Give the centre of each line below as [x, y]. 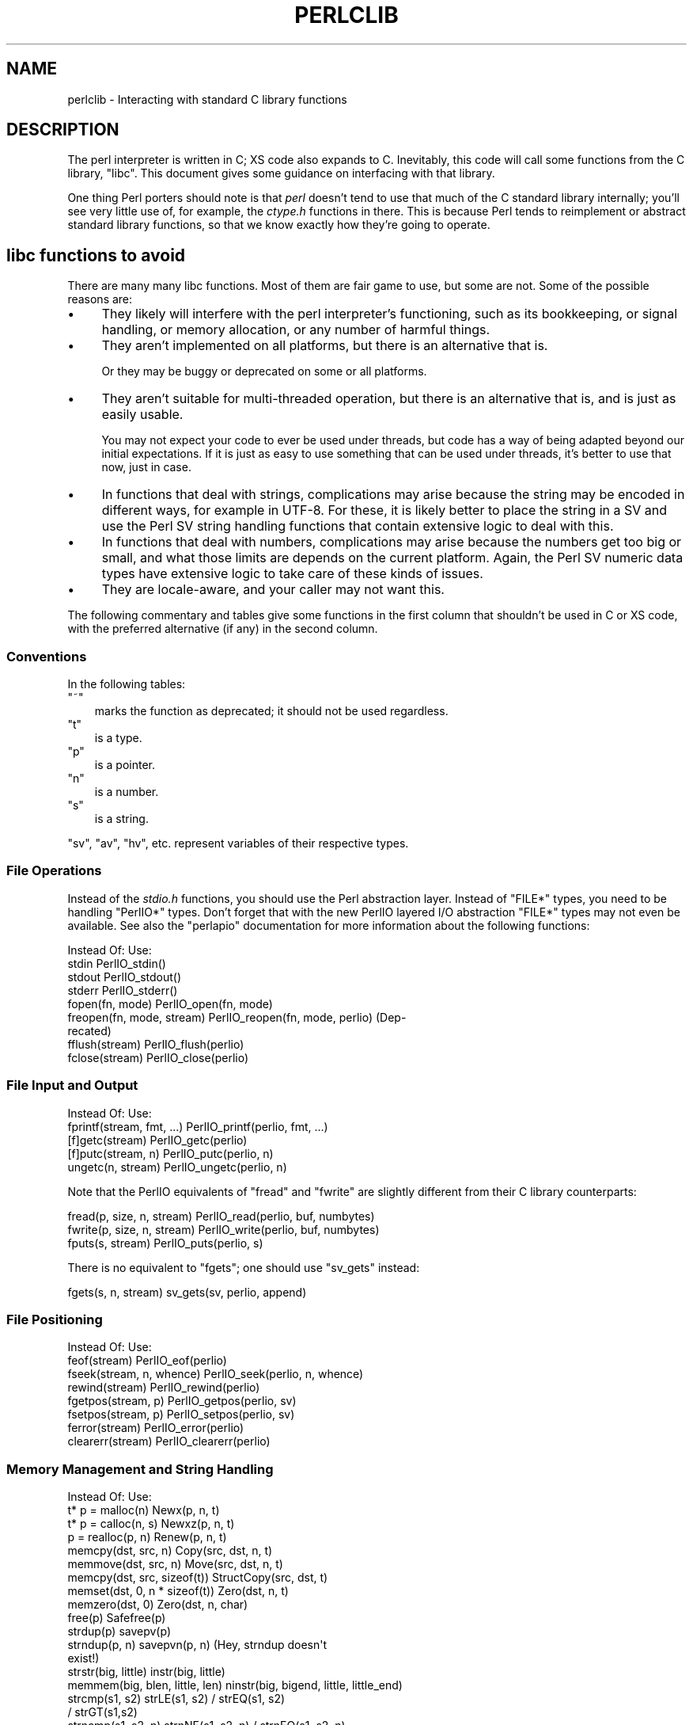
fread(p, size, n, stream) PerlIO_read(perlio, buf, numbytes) [221, 1216]
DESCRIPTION [63, 130]
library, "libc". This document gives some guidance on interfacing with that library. [281, 173]
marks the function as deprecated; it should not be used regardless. [271, 711]
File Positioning [55, 1319]
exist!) [83, 1658]
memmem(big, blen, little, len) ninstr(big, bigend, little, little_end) [235, 1685]
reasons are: [100, 299]
